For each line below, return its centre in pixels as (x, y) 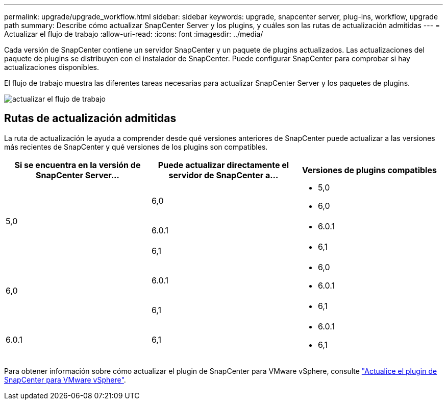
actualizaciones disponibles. (52, 67)
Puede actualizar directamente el (224, 165)
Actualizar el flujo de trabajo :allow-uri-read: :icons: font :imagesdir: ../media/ (134, 34)
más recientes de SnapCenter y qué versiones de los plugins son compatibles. (136, 147)
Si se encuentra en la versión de (78, 165)
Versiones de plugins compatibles (369, 170)
